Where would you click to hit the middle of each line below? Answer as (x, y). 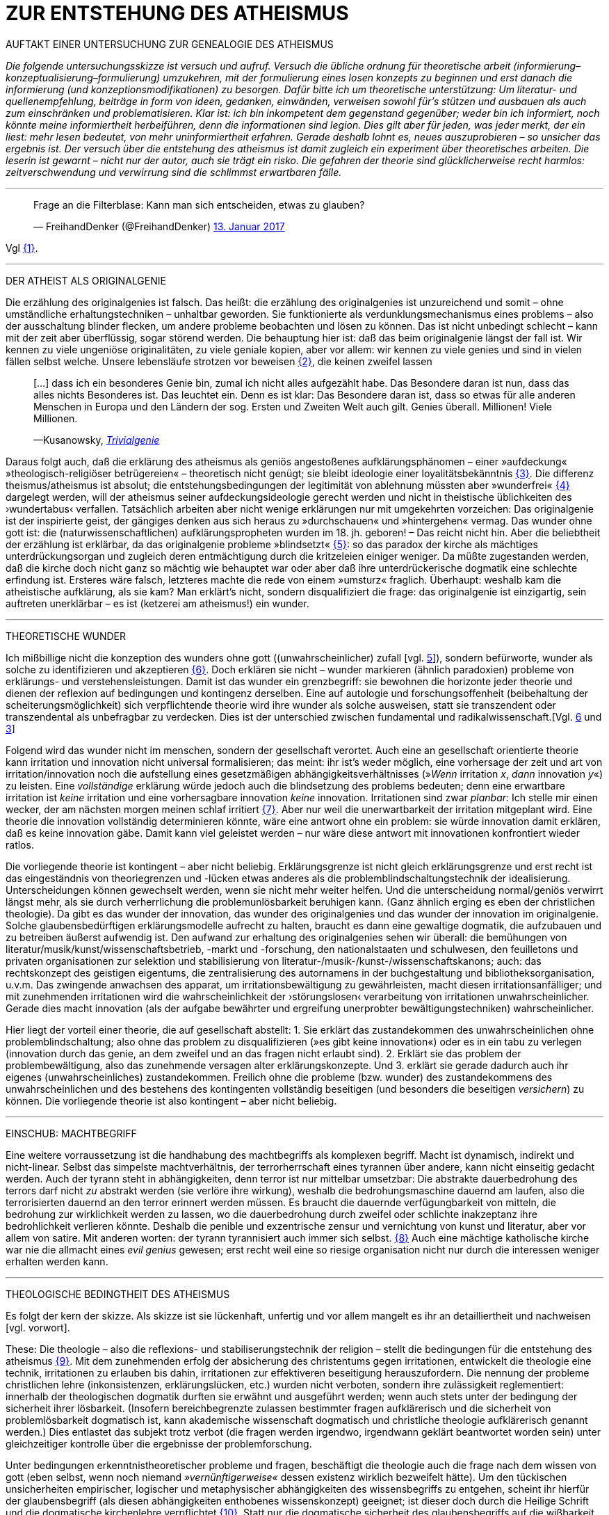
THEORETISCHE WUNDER (66, 636)
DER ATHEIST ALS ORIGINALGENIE (86, 280)
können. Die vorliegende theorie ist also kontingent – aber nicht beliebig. (171, 1100)
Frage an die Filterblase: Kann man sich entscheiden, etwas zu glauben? (199, 205)
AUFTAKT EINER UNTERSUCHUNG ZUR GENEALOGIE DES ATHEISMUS (170, 44)
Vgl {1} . (22, 248)
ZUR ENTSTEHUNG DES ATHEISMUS (177, 13)
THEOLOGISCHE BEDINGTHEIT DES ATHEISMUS (118, 1294)
